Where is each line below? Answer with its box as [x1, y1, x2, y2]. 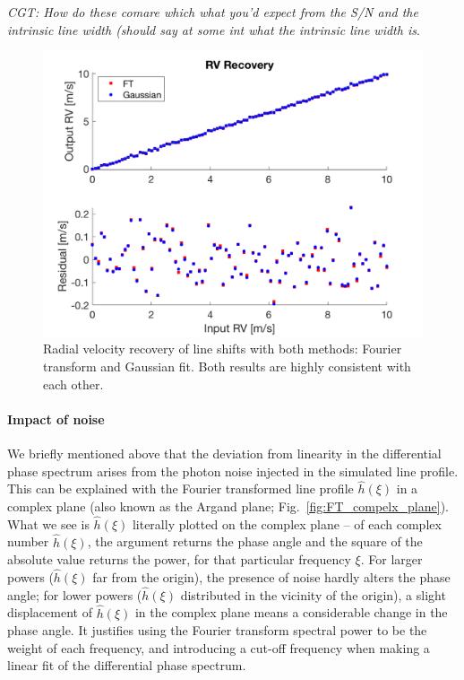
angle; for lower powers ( [7, 585, 142, 604]
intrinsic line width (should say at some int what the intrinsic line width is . [7, 20, 420, 39]
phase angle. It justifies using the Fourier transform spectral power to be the [7, 621, 427, 640]
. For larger [360, 550, 423, 569]
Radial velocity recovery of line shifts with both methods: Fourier [43, 339, 402, 358]
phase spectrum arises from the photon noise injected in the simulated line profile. [7, 461, 459, 480]
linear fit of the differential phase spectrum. [7, 656, 246, 675]
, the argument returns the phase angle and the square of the [87, 532, 423, 551]
